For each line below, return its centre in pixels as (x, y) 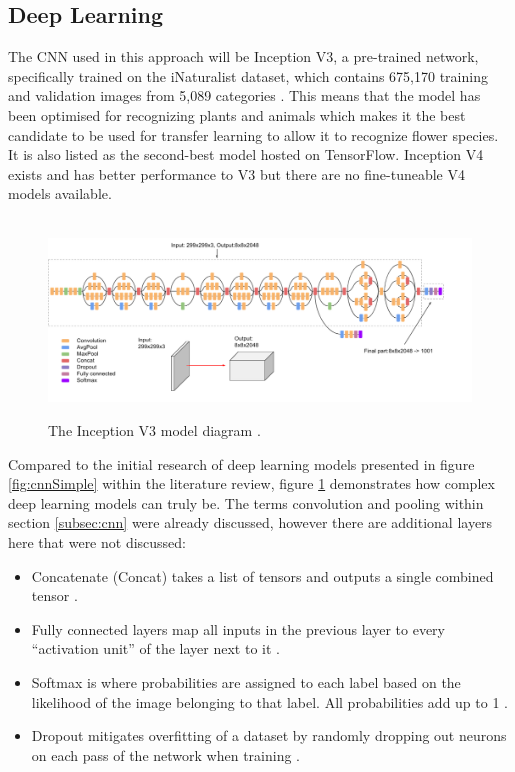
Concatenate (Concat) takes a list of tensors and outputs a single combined (262, 575)
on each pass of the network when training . (165, 754)
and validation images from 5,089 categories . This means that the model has (244, 95)
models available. (60, 193)
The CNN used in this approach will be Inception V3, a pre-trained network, (243, 56)
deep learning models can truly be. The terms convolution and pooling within (246, 502)
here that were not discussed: (97, 542)
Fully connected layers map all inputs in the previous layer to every (238, 628)
